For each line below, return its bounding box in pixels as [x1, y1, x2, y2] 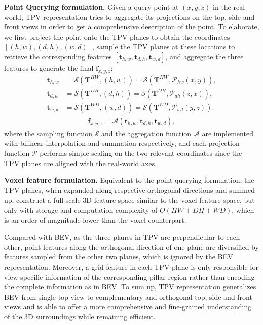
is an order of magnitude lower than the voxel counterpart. [4, 214, 186, 225]
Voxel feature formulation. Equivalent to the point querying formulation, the [4, 175, 254, 185]
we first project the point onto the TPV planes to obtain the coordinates [4, 31, 230, 42]
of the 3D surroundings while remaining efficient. [4, 311, 156, 321]
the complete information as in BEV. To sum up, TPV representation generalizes [4, 281, 256, 292]
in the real [213, 2, 245, 12]
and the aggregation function [101, 127, 192, 138]
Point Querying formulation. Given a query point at [4, 2, 179, 12]
